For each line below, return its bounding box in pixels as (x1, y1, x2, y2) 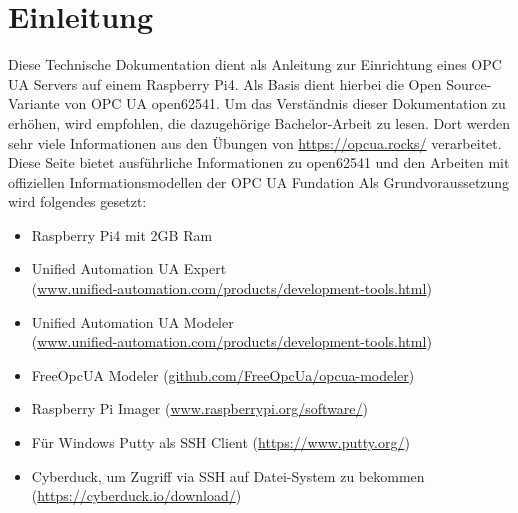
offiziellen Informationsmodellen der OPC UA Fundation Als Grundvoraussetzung (8, 171, 510, 192)
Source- (446, 73, 492, 94)
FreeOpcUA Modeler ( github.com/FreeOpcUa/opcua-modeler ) (31, 364, 415, 385)
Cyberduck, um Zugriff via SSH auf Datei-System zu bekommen (31, 465, 425, 486)
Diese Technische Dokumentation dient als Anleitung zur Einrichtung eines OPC (8, 54, 502, 75)
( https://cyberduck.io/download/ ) (31, 485, 242, 506)
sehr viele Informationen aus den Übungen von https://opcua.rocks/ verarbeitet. (8, 132, 502, 153)
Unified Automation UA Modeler (31, 311, 234, 332)
